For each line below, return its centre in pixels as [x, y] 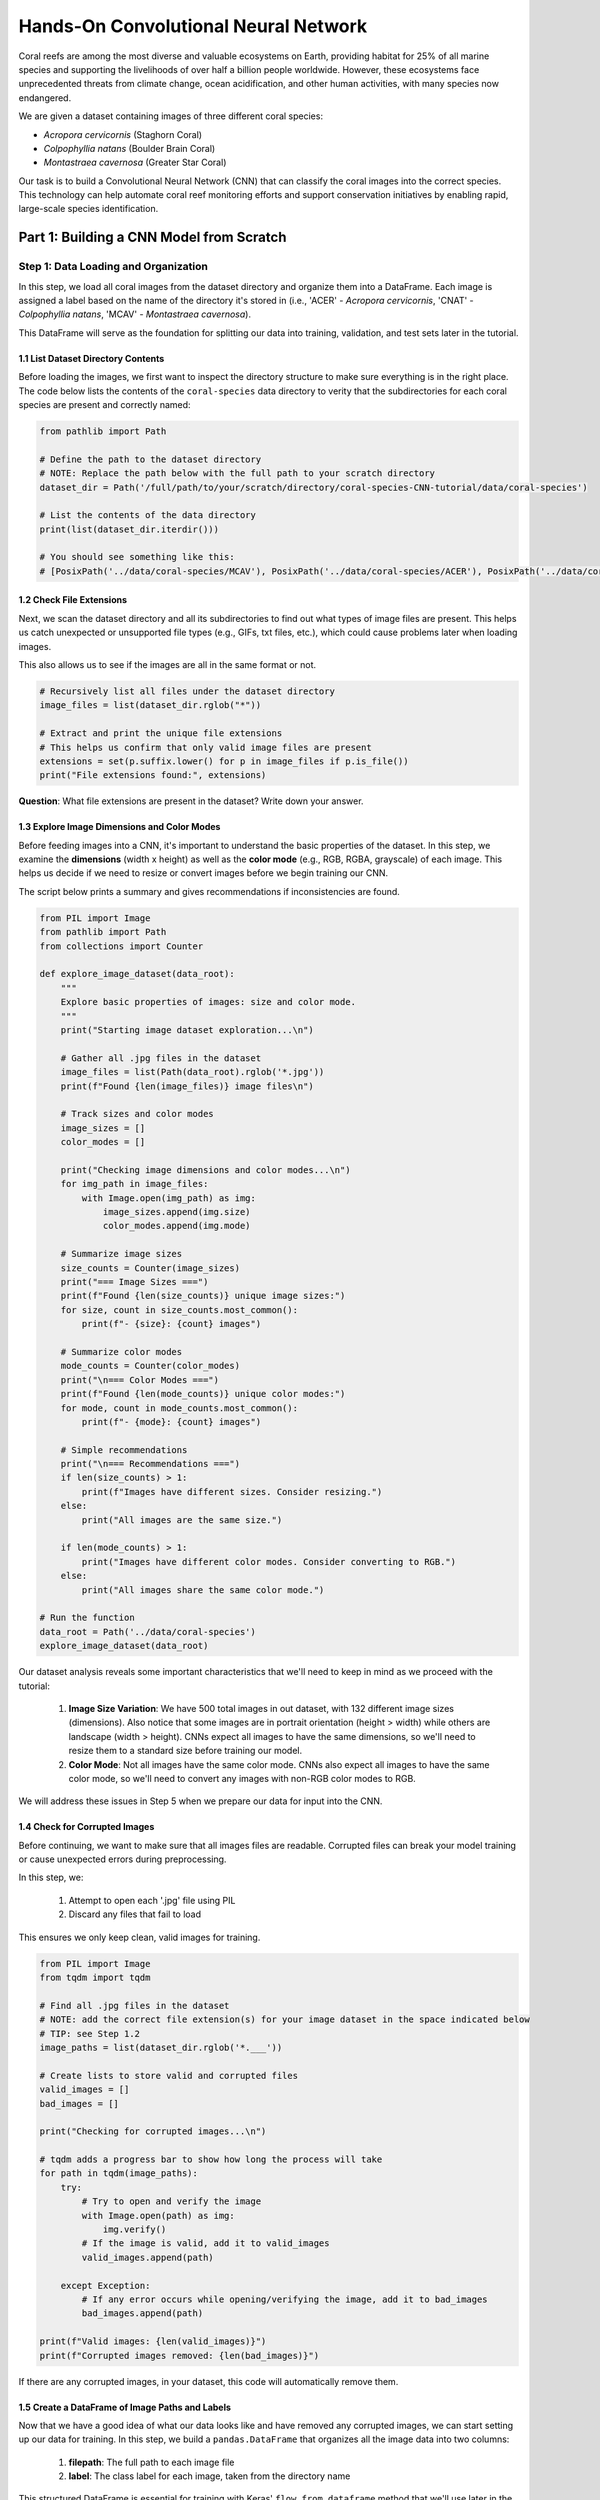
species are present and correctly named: [104, 404]
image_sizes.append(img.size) [176, 1212]
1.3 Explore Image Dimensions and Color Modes [119, 827]
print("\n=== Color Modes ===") [140, 1379]
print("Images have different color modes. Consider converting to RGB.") [269, 1561]
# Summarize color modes [121, 1351]
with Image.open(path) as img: [158, 2215]
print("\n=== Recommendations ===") [150, 1464]
